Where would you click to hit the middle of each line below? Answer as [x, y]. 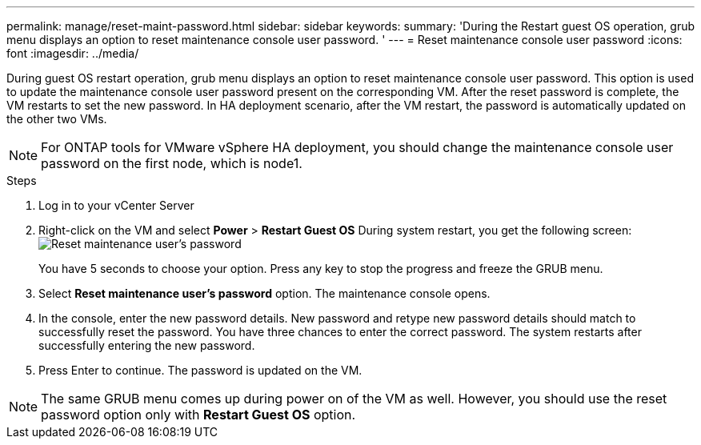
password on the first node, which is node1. [172, 163]
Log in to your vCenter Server [116, 205]
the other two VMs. [57, 119]
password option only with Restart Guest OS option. [198, 415]
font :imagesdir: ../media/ [73, 53]
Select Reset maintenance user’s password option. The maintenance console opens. [264, 293]
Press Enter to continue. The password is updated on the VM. [200, 370]
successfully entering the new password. [147, 345]
